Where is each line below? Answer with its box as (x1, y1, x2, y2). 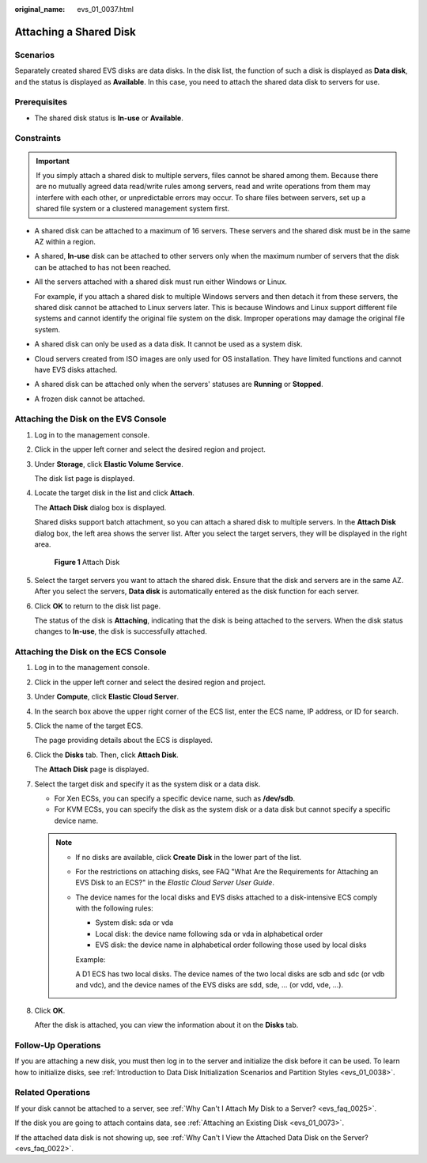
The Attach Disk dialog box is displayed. (34, 502, 167, 512)
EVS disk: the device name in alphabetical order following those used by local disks (95, 940, 367, 949)
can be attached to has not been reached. (34, 262, 172, 272)
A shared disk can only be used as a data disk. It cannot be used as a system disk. (34, 339, 304, 349)
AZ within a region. (34, 237, 96, 246)
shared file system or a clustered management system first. (36, 204, 230, 214)
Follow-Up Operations (14, 1040, 101, 1051)
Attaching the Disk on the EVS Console (14, 414, 167, 425)
